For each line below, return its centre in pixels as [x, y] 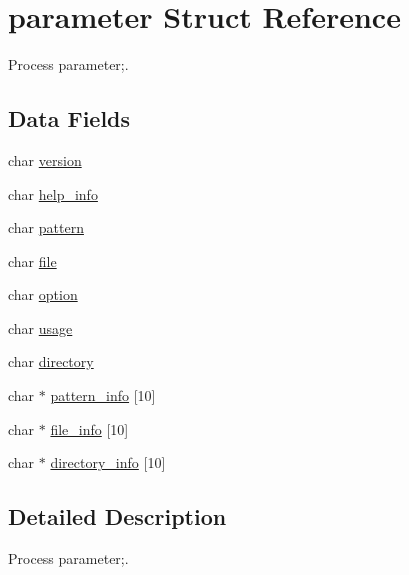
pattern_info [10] [103, 395]
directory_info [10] [108, 462]
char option [43, 294]
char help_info [53, 193]
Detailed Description [117, 516]
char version [45, 159]
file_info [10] [89, 428]
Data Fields [69, 118]
